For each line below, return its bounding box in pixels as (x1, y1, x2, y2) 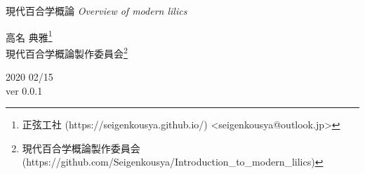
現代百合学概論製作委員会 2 (6, 43, 128, 60)
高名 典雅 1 (6, 27, 53, 44)
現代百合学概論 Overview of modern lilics (6, 4, 187, 18)
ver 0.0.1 (6, 83, 43, 98)
